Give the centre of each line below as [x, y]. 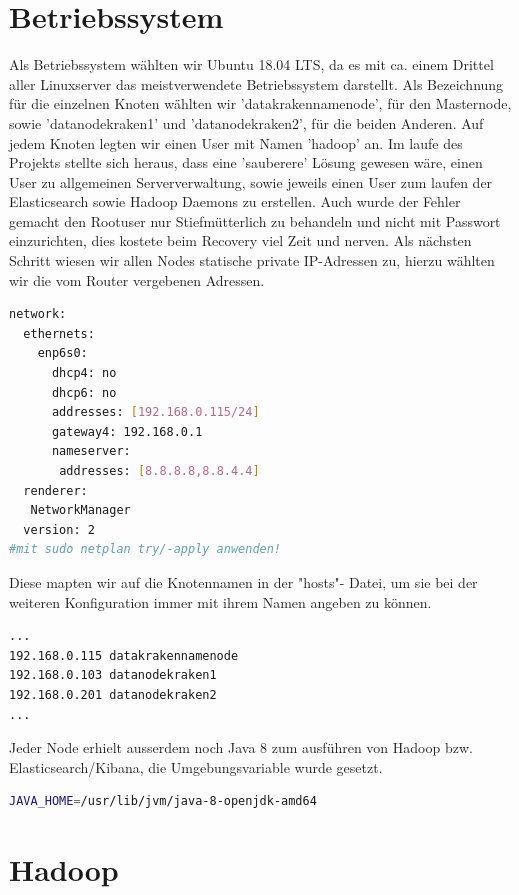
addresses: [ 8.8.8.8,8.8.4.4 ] [159, 471]
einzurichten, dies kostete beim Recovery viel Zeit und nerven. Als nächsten [240, 240]
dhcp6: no [84, 392]
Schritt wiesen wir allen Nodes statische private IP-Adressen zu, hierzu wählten [252, 260]
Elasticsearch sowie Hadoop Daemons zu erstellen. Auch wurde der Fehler [235, 201]
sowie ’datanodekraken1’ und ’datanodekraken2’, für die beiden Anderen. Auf [246, 122]
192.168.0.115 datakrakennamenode [124, 655]
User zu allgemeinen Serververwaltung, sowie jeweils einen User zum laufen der [251, 181]
